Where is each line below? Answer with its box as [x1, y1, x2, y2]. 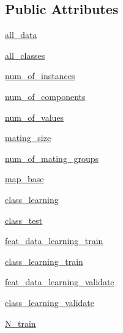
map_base [5, 172, 44, 185]
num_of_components [5, 90, 86, 102]
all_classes [5, 48, 45, 61]
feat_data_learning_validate [5, 275, 114, 288]
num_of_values [5, 110, 64, 123]
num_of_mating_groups [5, 151, 99, 164]
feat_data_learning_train [5, 234, 103, 247]
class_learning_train [5, 255, 83, 267]
